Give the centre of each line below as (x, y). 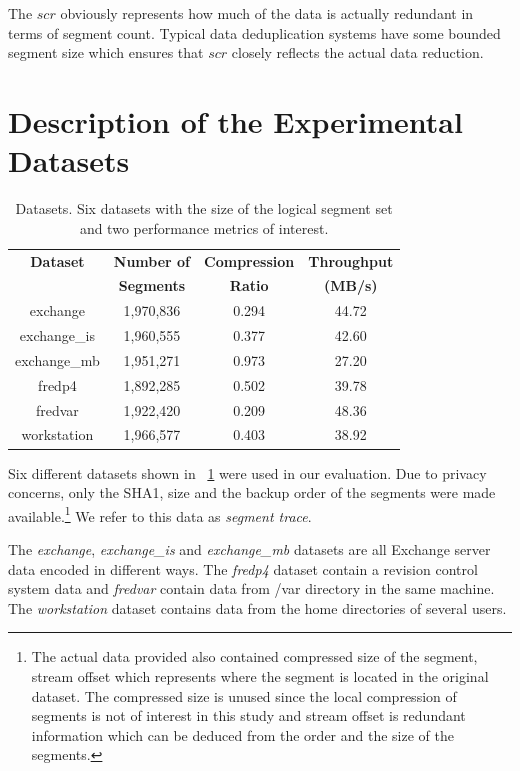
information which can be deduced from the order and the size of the (242, 734)
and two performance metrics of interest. (204, 227)
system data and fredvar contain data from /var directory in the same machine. (251, 588)
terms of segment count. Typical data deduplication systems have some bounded (254, 32)
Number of (152, 260)
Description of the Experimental (235, 120)
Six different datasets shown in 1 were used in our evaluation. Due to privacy (247, 472)
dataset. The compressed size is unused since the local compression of (244, 695)
